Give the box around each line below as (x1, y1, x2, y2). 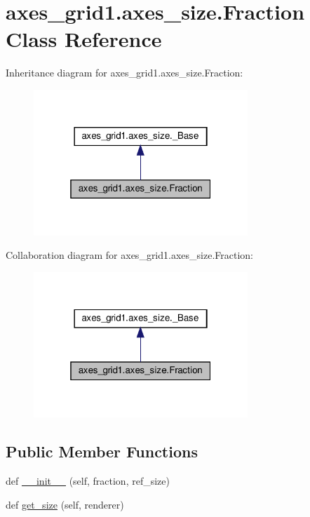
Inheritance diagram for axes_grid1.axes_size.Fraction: (6, 65, 243, 80)
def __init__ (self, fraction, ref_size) (6, 474, 170, 488)
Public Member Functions (6, 441, 198, 462)
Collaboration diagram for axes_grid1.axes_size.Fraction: (6, 248, 253, 262)
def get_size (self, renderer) (6, 497, 124, 511)
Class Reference (6, 25, 162, 53)
